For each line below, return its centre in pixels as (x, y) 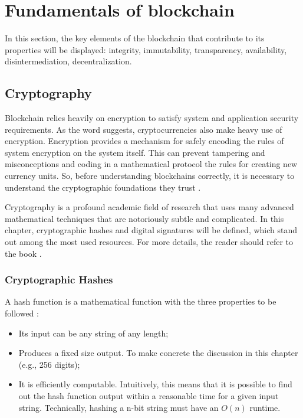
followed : (22, 313)
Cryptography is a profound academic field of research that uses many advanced (149, 207)
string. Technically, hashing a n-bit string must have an (118, 407)
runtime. (265, 407)
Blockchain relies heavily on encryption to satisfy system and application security (152, 118)
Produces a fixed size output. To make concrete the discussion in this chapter (158, 353)
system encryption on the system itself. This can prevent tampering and (135, 152)
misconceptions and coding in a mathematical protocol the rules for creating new (151, 164)
